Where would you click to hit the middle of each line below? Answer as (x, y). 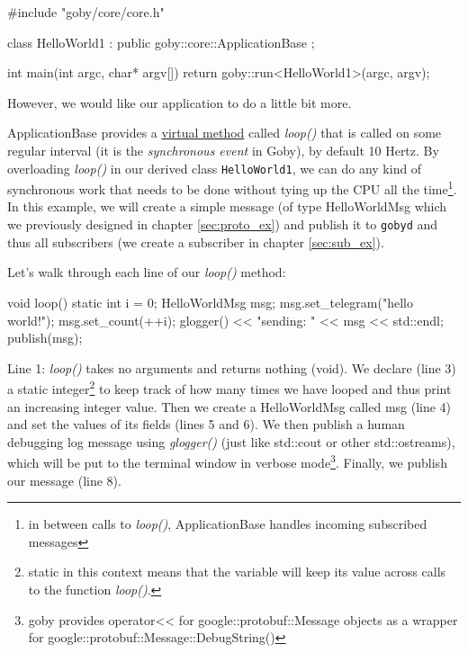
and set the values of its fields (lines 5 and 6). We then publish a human (206, 424)
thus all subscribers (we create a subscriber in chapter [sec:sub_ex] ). (196, 242)
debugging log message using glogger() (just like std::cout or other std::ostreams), (231, 441)
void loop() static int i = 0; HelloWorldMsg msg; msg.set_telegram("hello (210, 302)
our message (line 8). (64, 480)
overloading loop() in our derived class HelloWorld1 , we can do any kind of (215, 168)
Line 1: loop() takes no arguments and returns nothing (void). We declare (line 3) (232, 367)
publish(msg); (45, 338)
